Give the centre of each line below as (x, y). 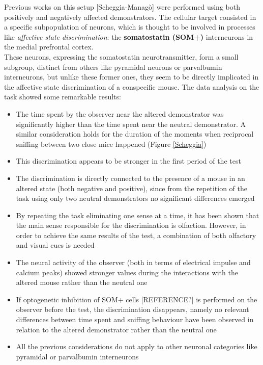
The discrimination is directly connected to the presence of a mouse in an (130, 178)
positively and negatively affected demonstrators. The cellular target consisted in (130, 17)
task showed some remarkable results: (63, 97)
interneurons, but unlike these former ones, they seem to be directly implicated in (131, 77)
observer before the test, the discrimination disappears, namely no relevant (133, 309)
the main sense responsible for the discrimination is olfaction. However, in (131, 225)
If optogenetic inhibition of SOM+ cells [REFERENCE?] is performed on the (137, 299)
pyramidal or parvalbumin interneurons (77, 356)
